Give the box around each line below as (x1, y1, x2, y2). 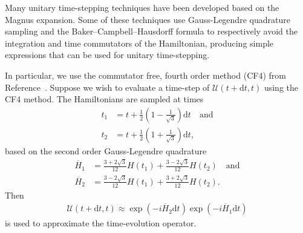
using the (264, 80, 299, 93)
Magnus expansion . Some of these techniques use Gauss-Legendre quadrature (5, 13, 290, 25)
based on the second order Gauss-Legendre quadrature (5, 144, 207, 157)
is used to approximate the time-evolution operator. (5, 217, 197, 229)
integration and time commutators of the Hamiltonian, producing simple (5, 36, 274, 49)
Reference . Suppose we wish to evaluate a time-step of (5, 80, 210, 93)
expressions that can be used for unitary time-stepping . (5, 48, 210, 61)
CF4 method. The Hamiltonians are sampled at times (5, 93, 204, 105)
